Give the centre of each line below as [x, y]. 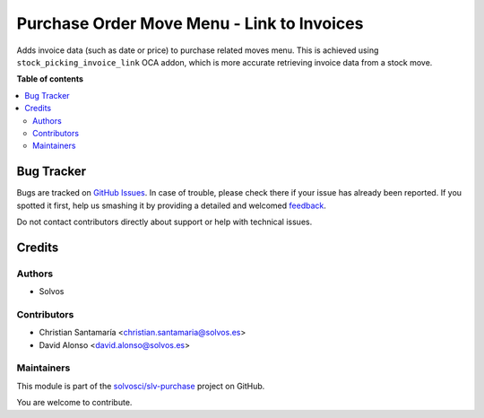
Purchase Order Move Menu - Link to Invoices [190, 23]
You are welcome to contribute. [74, 403]
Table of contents [50, 79]
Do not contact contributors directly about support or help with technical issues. [164, 222]
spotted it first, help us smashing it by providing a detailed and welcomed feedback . [172, 205]
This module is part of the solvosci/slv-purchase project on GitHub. [141, 386]
